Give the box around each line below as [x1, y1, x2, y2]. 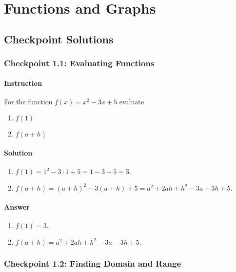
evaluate [119, 96, 144, 106]
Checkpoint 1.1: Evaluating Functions [4, 57, 155, 69]
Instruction [4, 78, 42, 88]
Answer [4, 201, 30, 212]
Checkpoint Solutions [4, 31, 114, 46]
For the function [4, 96, 53, 106]
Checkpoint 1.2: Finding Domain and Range [4, 257, 181, 270]
